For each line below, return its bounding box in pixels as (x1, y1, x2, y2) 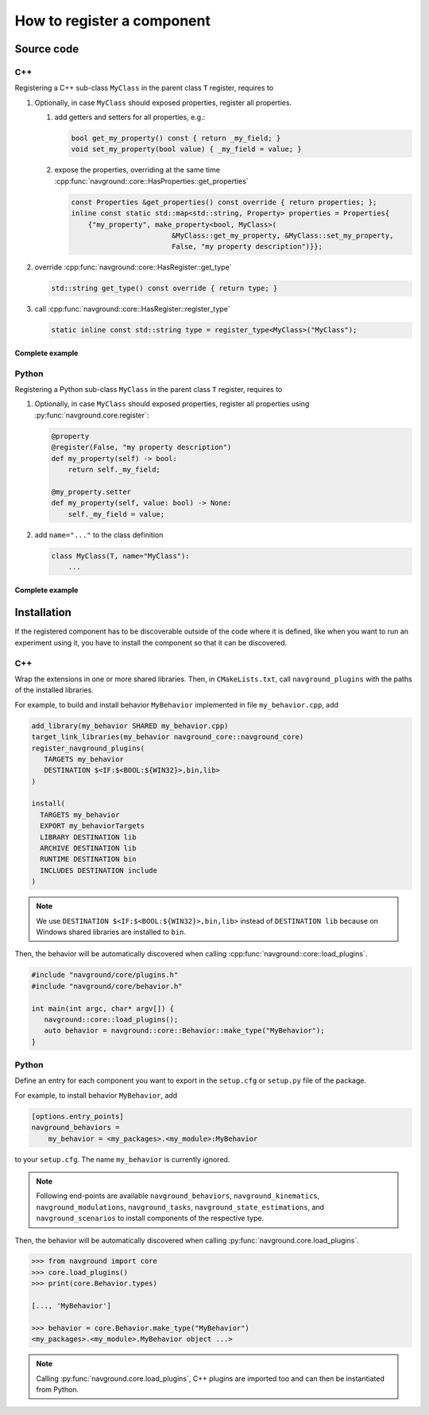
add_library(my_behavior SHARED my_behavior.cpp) (31, 721, 229, 731)
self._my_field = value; (68, 510, 165, 518)
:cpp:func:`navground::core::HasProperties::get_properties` (54, 176, 249, 186)
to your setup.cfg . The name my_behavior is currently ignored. (14, 1154, 230, 1164)
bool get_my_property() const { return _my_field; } (71, 134, 281, 143)
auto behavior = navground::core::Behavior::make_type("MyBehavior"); (44, 1026, 325, 1035)
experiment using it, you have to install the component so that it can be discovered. (14, 638, 288, 647)
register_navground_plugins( (31, 743, 145, 753)
